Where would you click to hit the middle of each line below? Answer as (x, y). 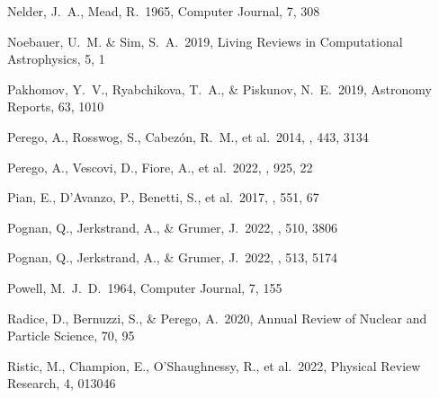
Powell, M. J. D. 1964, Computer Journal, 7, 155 (145, 287)
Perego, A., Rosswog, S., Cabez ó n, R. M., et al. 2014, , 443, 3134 (188, 136)
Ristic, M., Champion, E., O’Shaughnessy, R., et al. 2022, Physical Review (214, 365)
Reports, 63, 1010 (56, 106)
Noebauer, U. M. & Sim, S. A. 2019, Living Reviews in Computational (205, 41)
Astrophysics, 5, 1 (56, 59)
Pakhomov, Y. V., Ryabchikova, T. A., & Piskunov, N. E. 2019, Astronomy (219, 88)
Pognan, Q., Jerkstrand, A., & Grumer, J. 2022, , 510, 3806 (172, 227)
